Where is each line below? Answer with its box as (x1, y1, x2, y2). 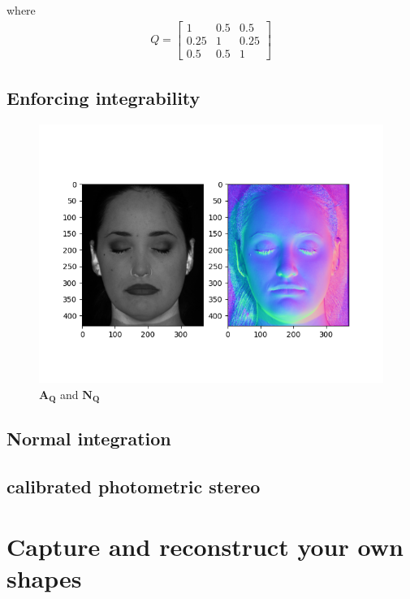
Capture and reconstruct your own (6, 529, 404, 562)
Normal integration (6, 426, 171, 451)
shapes (6, 561, 82, 594)
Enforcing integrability (6, 85, 201, 111)
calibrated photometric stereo (6, 474, 261, 499)
